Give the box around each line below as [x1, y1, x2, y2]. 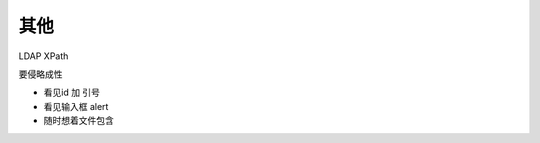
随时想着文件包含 [43, 115, 114, 127]
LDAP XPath [18, 50, 69, 62]
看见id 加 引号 [43, 86, 100, 99]
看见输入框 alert [43, 100, 109, 112]
